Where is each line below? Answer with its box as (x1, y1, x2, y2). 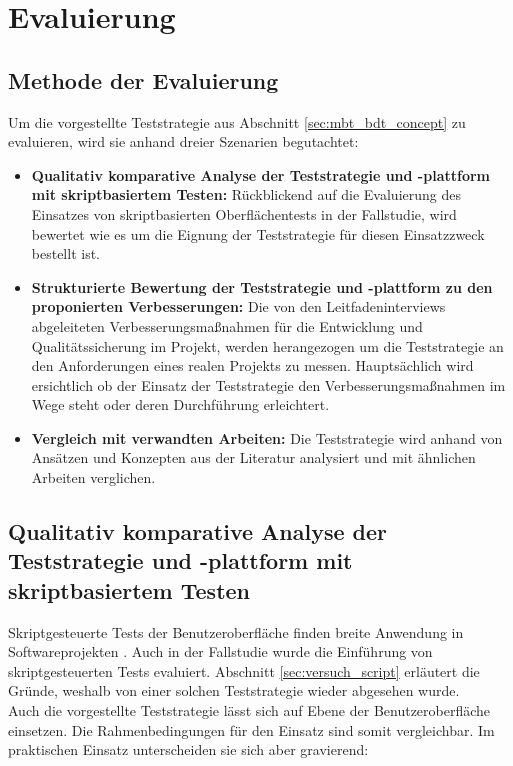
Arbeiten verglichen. (31, 467, 156, 488)
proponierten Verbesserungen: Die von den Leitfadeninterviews (31, 296, 446, 317)
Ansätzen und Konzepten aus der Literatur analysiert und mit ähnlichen (31, 447, 476, 468)
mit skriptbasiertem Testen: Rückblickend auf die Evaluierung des (31, 184, 461, 205)
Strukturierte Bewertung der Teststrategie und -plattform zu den (31, 276, 493, 297)
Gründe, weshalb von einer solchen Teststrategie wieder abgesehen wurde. (8, 680, 460, 701)
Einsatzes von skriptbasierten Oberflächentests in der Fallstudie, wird (31, 203, 457, 224)
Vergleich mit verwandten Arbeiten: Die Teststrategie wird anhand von (31, 427, 503, 448)
